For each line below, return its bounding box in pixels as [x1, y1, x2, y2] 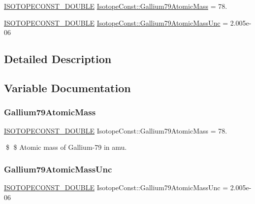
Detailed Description [4, 51, 112, 67]
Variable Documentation [4, 80, 131, 95]
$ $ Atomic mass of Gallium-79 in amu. [5, 142, 127, 152]
